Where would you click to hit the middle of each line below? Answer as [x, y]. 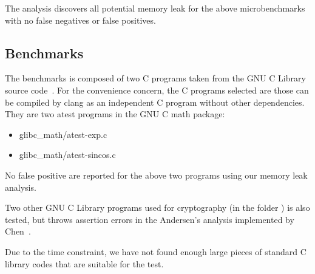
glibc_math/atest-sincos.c [67, 155]
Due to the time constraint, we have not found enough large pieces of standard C [156, 251]
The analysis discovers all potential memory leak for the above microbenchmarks [155, 8]
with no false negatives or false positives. [80, 20]
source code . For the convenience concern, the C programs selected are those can [157, 90]
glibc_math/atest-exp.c [63, 134]
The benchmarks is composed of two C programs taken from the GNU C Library [155, 78]
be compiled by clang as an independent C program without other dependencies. [155, 102]
